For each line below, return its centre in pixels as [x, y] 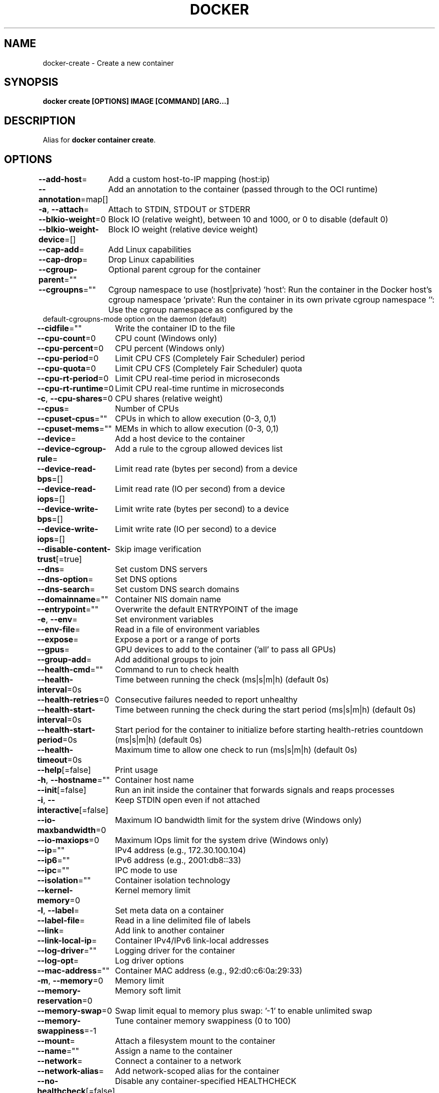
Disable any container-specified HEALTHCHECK [206, 1081]
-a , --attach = [64, 210]
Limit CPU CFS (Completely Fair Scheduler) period [210, 359]
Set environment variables [164, 620]
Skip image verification [158, 549]
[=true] [69, 559]
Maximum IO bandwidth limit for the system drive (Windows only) [238, 820]
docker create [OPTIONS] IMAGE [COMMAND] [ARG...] [136, 101]
